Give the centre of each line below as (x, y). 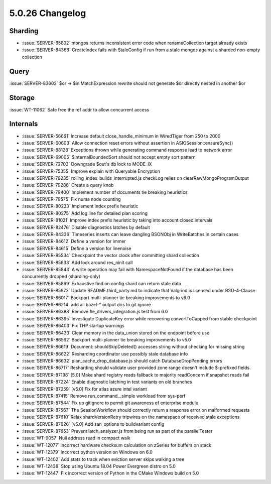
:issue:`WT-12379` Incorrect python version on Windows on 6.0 (87, 452)
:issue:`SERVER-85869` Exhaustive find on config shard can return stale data (101, 283)
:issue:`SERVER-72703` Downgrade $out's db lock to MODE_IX (87, 164)
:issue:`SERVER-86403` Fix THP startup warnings (73, 326)
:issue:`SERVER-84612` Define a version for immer (74, 241)
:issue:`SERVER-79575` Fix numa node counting (71, 199)
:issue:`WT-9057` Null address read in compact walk (76, 438)
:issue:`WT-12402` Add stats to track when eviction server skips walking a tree (103, 459)
